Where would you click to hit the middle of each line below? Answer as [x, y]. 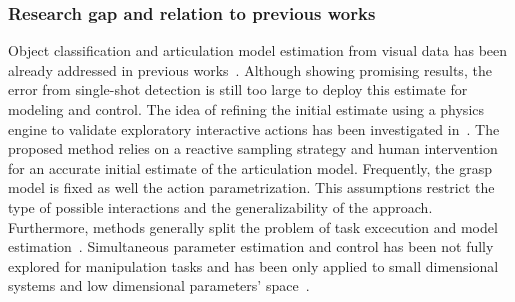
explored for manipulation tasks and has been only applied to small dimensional [253, 265]
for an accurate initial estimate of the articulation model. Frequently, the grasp [250, 167]
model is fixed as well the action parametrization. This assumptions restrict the [251, 187]
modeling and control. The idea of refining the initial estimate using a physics [246, 109]
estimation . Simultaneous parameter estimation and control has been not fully [251, 246]
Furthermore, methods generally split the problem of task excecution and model [253, 226]
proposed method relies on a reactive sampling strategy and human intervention [253, 148]
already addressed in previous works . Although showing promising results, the [250, 69]
